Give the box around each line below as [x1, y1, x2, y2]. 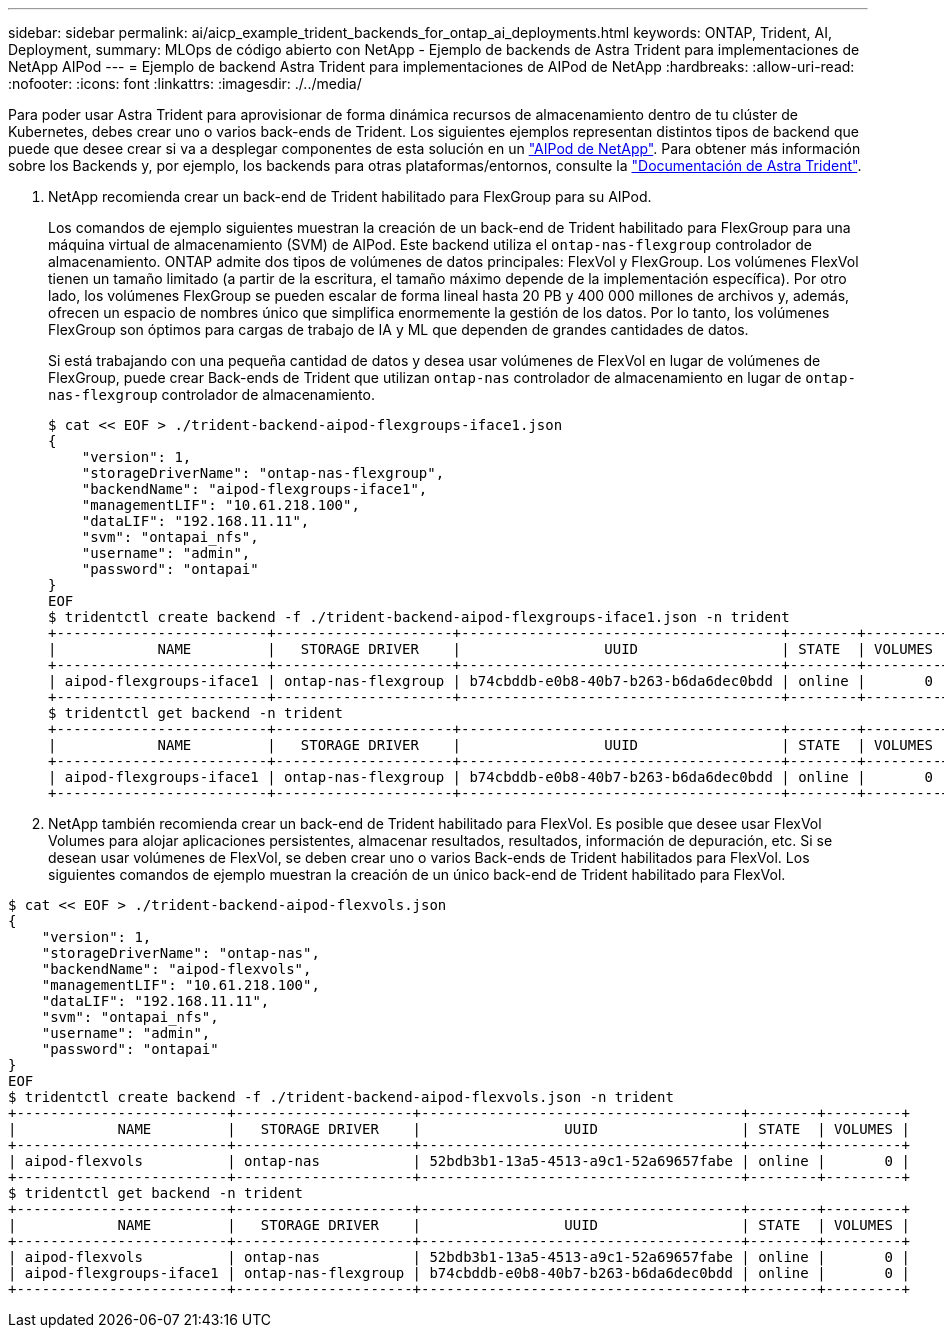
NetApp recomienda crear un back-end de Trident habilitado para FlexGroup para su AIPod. [48, 188, 652, 205]
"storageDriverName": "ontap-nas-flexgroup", [81, 465, 445, 481]
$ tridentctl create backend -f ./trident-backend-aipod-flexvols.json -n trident [8, 1089, 674, 1105]
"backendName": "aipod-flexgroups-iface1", [81, 481, 428, 497]
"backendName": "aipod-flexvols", [41, 961, 312, 977]
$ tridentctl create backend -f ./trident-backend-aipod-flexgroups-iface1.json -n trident [48, 609, 790, 625]
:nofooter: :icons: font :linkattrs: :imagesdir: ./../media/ [8, 75, 362, 92]
